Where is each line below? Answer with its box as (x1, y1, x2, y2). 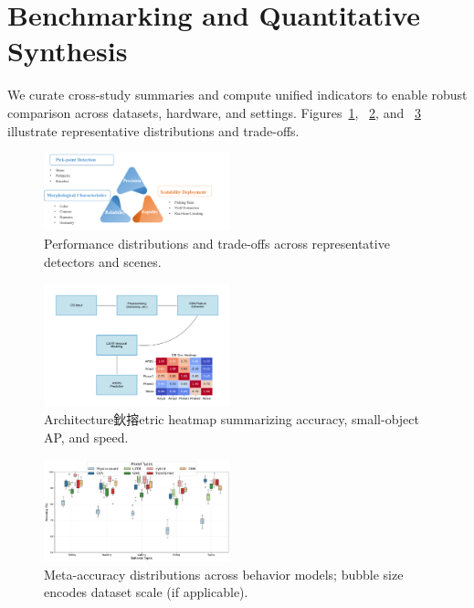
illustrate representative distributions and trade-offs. (7, 121, 300, 140)
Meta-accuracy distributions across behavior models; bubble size (44, 564, 404, 583)
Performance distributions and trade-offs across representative (44, 233, 390, 252)
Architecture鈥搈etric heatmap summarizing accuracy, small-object (44, 410, 419, 429)
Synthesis (7, 32, 128, 69)
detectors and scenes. (44, 251, 162, 271)
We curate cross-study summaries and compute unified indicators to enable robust (7, 85, 468, 104)
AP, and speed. (44, 428, 129, 447)
